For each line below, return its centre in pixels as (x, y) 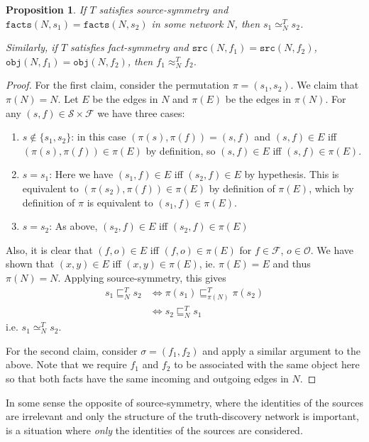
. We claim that (325, 85)
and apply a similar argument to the (281, 350)
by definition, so (181, 150)
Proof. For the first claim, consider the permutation (118, 85)
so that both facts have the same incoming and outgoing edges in (147, 378)
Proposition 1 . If (46, 9)
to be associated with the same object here (267, 364)
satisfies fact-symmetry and (130, 47)
